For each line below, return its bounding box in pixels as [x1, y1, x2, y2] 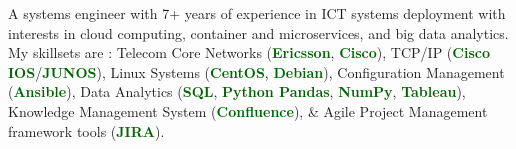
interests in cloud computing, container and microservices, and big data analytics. [8, 22, 509, 43]
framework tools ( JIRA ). [8, 120, 165, 141]
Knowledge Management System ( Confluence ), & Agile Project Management [8, 100, 488, 121]
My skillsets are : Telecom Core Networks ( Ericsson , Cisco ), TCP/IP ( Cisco [8, 42, 490, 63]
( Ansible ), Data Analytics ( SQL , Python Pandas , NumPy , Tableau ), [8, 81, 466, 102]
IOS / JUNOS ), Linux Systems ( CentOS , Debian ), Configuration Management [8, 61, 505, 82]
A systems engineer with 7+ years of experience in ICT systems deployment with [8, 3, 506, 23]
